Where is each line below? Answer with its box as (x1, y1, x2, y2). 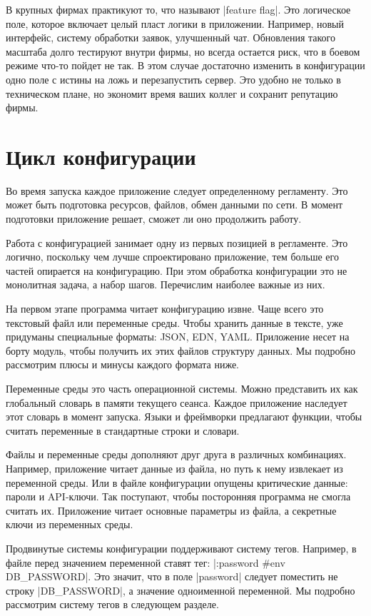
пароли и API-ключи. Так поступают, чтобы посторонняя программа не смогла (6, 489, 351, 504)
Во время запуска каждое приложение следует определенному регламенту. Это (6, 183, 348, 198)
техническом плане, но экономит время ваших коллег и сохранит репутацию (6, 86, 338, 101)
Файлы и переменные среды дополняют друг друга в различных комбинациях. (6, 447, 347, 462)
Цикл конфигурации (6, 141, 196, 171)
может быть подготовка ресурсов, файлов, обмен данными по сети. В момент (6, 197, 343, 212)
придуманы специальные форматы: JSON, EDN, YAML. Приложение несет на (6, 329, 350, 344)
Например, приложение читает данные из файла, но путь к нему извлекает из (6, 460, 343, 475)
